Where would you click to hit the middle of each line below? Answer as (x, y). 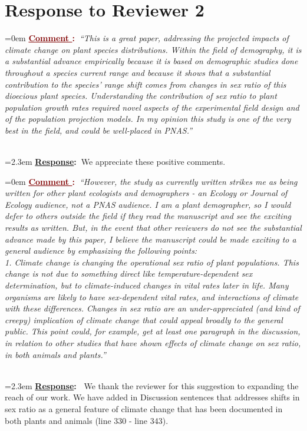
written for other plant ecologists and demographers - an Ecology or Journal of (146, 193)
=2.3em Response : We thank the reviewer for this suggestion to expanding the (152, 385)
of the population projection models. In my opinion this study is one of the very (148, 119)
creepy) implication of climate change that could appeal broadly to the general (144, 319)
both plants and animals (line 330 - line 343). (87, 420)
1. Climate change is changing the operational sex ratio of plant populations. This (152, 262)
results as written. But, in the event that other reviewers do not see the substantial (153, 228)
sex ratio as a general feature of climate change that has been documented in (144, 408)
